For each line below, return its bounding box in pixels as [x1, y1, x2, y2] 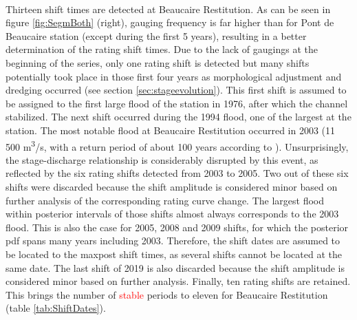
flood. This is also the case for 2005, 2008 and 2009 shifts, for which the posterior [6, 220, 349, 234]
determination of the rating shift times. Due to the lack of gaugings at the [6, 42, 318, 56]
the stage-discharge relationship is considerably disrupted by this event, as [6, 152, 318, 167]
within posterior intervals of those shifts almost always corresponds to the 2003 [6, 206, 339, 221]
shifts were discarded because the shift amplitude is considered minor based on [6, 179, 338, 193]
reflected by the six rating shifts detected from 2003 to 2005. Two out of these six [6, 166, 349, 180]
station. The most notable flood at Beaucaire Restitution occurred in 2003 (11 [6, 122, 336, 137]
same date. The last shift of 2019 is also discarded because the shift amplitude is [6, 260, 345, 275]
